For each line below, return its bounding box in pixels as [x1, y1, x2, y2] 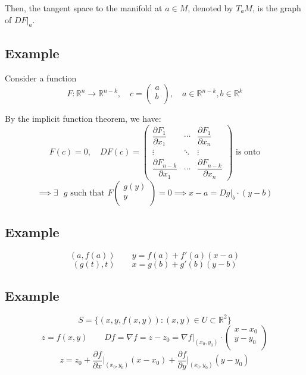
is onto [236, 148, 261, 157]
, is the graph [252, 2, 301, 14]
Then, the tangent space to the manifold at [5, 2, 163, 14]
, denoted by [188, 2, 233, 14]
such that [70, 188, 105, 197]
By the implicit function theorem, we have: [5, 112, 161, 125]
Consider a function [5, 71, 77, 84]
